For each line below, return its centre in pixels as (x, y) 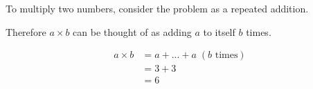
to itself (219, 31)
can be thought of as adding (132, 31)
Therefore (26, 31)
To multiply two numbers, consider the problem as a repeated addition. (157, 8)
